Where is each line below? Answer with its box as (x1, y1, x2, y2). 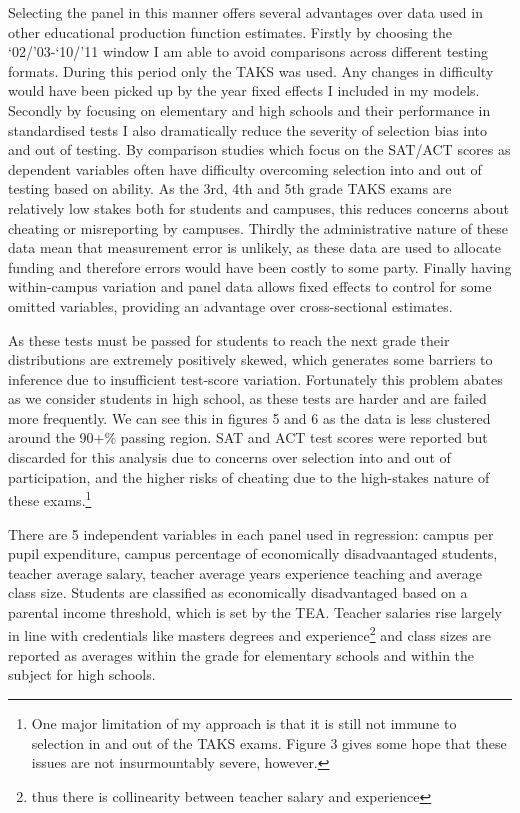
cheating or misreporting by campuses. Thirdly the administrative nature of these (8, 217, 508, 238)
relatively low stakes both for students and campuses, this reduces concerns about (8, 197, 509, 218)
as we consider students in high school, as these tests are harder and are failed (8, 388, 487, 409)
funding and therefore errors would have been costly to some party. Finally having (8, 256, 512, 277)
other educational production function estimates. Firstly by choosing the (8, 21, 452, 42)
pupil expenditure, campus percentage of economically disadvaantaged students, (8, 543, 498, 564)
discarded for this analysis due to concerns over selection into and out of (8, 447, 451, 468)
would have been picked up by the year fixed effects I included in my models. (8, 80, 480, 101)
